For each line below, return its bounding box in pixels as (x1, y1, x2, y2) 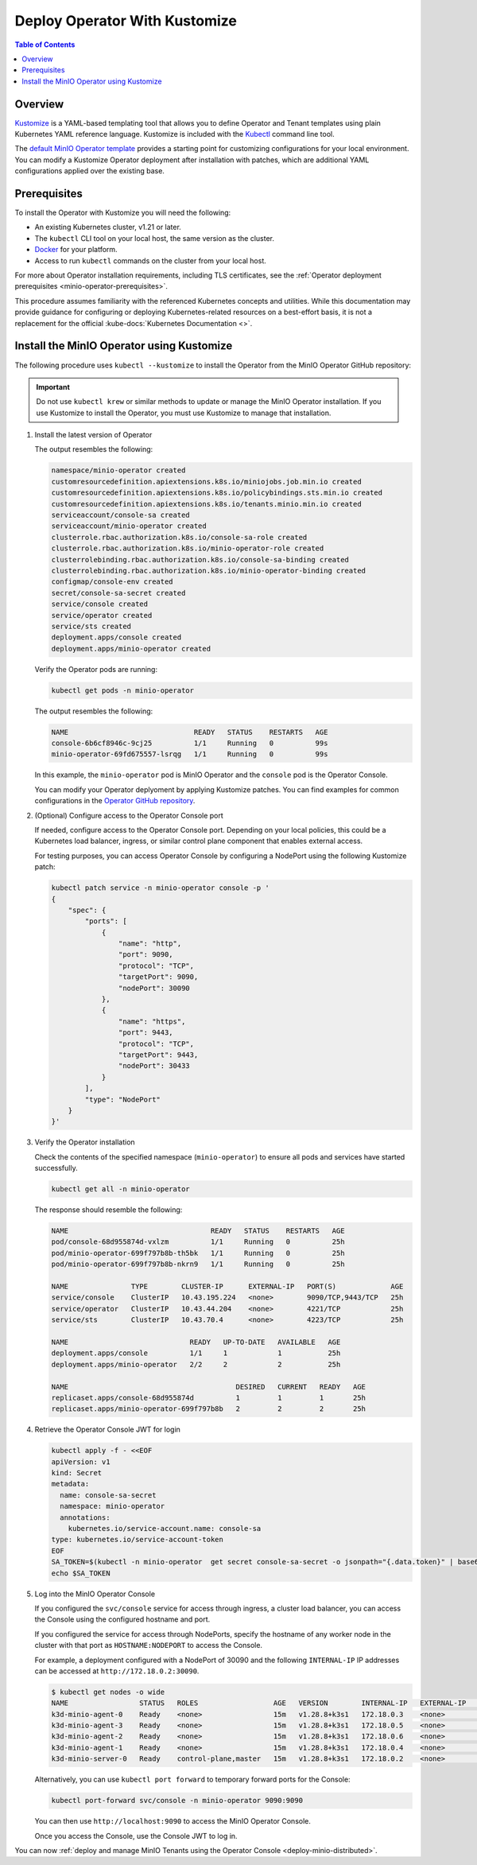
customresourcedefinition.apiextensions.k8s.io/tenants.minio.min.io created (51, 499, 362, 508)
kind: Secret (51, 1468, 103, 1478)
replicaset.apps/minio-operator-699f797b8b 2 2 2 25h (51, 1405, 366, 1413)
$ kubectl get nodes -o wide (51, 1687, 165, 1696)
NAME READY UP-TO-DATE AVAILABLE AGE (51, 1337, 341, 1346)
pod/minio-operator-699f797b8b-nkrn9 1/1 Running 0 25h (51, 1260, 345, 1269)
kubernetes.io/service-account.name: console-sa (68, 1524, 262, 1533)
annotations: (60, 1513, 111, 1522)
